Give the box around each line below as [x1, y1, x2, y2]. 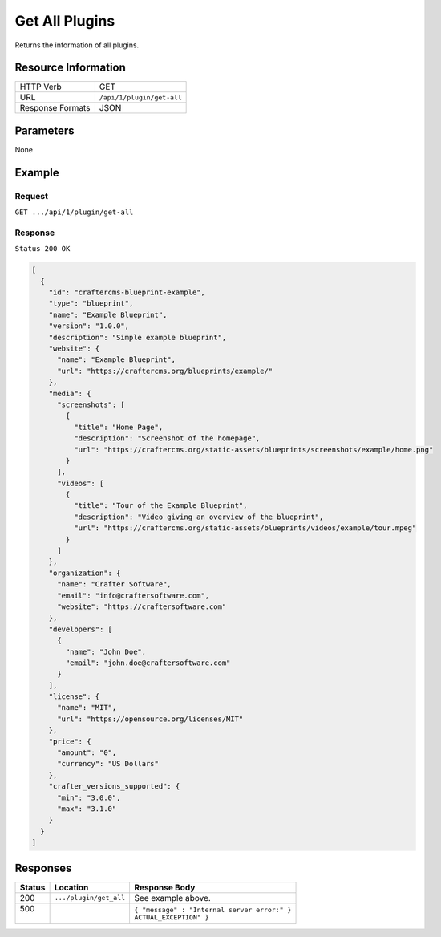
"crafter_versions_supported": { [48, 782, 180, 791]
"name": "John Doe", [65, 647, 147, 656]
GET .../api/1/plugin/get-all [14, 208, 134, 217]
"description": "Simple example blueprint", [48, 333, 227, 342]
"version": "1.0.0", [48, 322, 130, 331]
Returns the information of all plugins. [14, 40, 140, 50]
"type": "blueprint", [48, 299, 134, 308]
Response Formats [19, 103, 91, 114]
